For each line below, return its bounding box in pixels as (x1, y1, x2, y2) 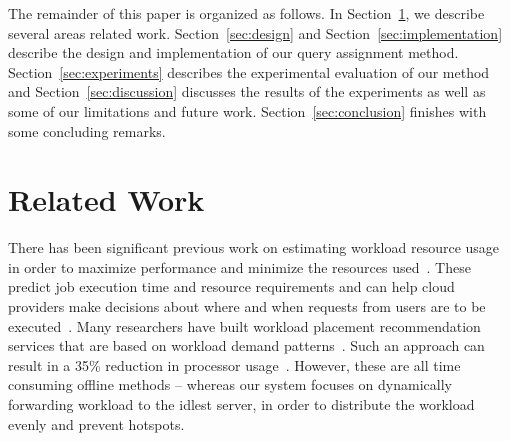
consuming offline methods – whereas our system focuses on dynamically (8, 374, 452, 395)
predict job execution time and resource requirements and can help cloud (8, 276, 455, 297)
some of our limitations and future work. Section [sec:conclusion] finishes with (8, 100, 487, 121)
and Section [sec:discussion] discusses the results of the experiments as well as (8, 81, 486, 102)
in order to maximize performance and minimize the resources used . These (8, 256, 471, 277)
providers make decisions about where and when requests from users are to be (8, 296, 486, 317)
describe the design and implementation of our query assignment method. (8, 42, 459, 63)
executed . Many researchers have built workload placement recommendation (8, 315, 481, 336)
